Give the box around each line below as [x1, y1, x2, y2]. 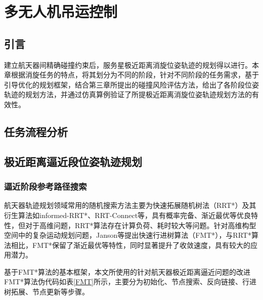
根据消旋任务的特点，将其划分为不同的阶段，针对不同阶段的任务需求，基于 [11, 69, 259, 80]
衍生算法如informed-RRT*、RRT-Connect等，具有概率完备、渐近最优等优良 [4, 209, 251, 220]
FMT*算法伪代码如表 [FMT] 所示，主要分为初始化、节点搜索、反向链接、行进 [4, 276, 256, 287]
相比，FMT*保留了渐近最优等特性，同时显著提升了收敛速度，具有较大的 [11, 239, 251, 250]
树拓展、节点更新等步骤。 [4, 286, 89, 297]
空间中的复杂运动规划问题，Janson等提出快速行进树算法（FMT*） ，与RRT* [4, 230, 251, 240]
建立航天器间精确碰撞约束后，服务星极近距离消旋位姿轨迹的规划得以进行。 [4, 59, 252, 70]
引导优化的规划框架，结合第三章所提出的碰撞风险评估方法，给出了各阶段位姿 [4, 79, 259, 90]
